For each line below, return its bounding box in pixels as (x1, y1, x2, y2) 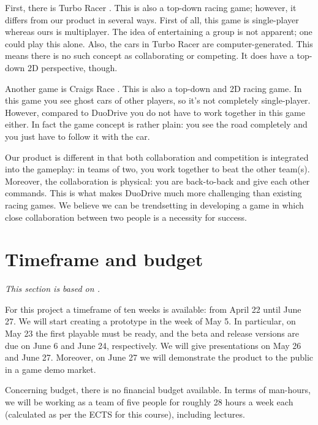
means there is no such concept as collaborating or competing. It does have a (5, 49, 294, 62)
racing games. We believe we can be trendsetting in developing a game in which (5, 198, 304, 211)
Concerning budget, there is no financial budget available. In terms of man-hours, (5, 383, 311, 396)
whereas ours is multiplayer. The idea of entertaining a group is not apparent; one (5, 25, 312, 38)
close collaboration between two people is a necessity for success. (5, 210, 247, 223)
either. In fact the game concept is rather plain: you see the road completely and (5, 118, 308, 131)
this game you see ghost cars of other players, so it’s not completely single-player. (5, 94, 311, 107)
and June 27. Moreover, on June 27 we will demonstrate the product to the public (5, 351, 314, 364)
